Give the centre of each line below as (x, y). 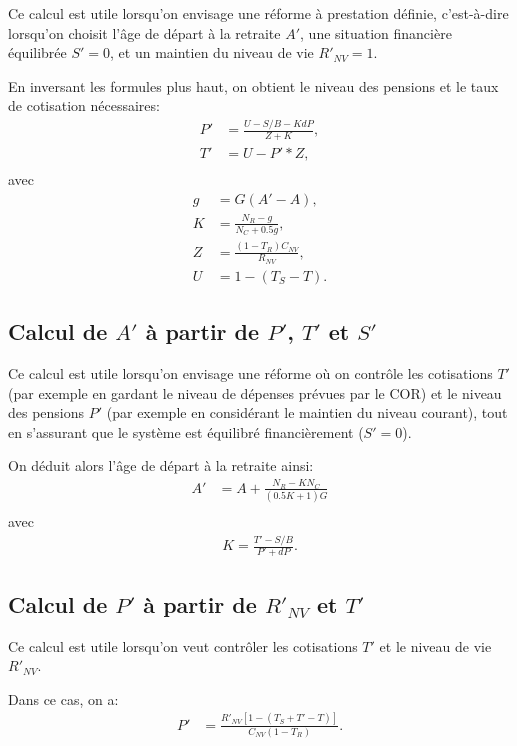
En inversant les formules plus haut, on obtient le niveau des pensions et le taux (253, 85)
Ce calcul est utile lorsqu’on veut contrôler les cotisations (183, 645)
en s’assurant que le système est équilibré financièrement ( (186, 431)
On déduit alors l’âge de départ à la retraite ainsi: (161, 465)
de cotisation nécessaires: (84, 105)
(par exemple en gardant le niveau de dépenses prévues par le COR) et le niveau (255, 392)
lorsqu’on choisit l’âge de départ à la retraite (144, 32)
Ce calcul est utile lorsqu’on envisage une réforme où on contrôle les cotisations (250, 373)
